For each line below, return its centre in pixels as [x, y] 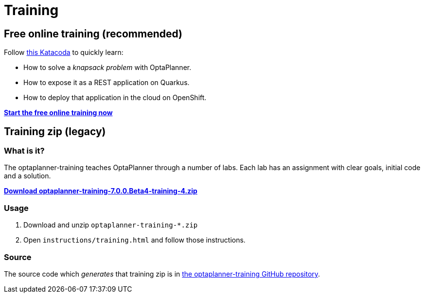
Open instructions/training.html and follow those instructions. [134, 240]
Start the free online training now [58, 113]
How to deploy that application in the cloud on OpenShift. [115, 98]
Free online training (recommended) [93, 34]
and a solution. [27, 176]
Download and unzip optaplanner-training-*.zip [111, 225]
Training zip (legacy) [55, 131]
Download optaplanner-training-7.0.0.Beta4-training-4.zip [101, 191]
